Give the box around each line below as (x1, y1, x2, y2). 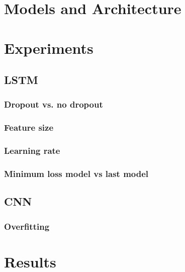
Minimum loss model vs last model (4, 167, 149, 179)
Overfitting (4, 220, 50, 232)
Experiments (4, 37, 94, 58)
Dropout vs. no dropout (4, 98, 103, 111)
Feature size (4, 121, 54, 134)
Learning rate (4, 144, 60, 157)
